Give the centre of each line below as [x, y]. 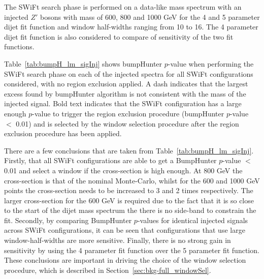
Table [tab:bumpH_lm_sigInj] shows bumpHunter [83, 63]
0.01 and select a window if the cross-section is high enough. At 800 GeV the [123, 170]
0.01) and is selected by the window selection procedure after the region [127, 123]
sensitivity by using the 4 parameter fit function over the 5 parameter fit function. [132, 250]
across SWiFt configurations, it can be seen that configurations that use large [125, 230]
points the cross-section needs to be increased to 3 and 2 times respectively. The [129, 190]
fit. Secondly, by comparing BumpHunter [68, 220]
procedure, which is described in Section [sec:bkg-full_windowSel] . [108, 270]
